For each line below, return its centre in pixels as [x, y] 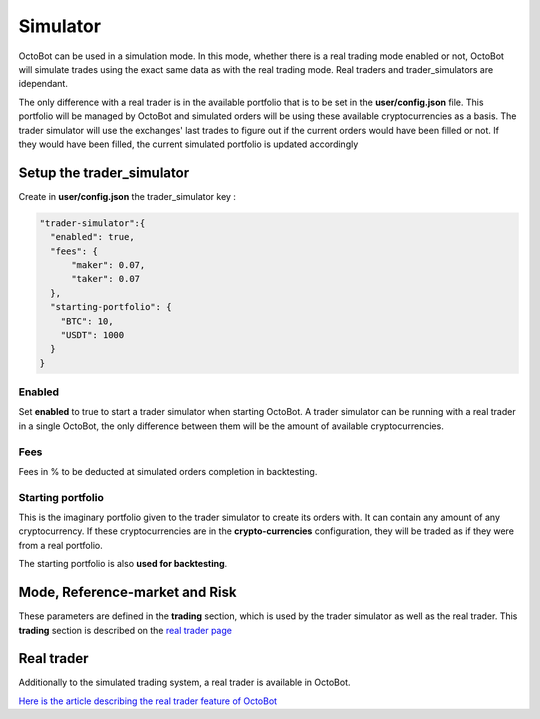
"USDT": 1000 [92, 334]
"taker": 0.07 [105, 279]
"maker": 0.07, [108, 264]
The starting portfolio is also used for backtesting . [123, 564]
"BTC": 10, [87, 321]
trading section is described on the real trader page [125, 630]
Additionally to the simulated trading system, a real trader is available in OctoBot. [184, 682]
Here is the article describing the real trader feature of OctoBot [148, 701]
